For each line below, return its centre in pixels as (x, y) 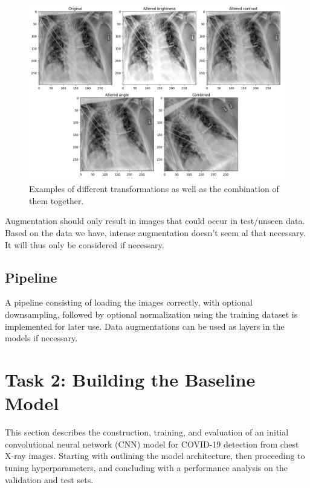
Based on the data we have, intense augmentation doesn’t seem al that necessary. (155, 233)
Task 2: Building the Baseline (130, 379)
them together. (57, 200)
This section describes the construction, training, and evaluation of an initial (147, 432)
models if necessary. (41, 338)
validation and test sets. (49, 479)
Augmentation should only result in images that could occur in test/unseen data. (155, 221)
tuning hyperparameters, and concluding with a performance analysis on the (146, 467)
